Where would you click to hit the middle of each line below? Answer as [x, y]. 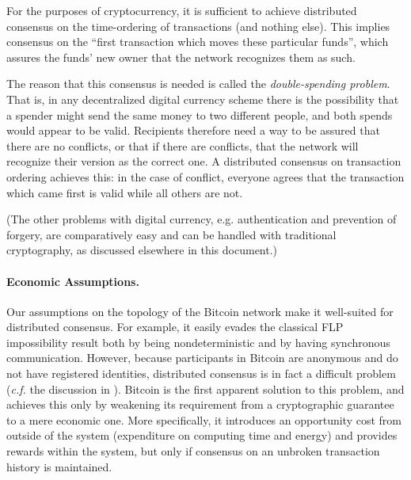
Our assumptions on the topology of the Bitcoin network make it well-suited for [200, 311]
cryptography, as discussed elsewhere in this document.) [142, 250]
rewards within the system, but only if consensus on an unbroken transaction [193, 451]
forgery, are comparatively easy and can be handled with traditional [171, 234]
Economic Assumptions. [73, 281]
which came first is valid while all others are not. [125, 192]
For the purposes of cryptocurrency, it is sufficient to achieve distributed [182, 10]
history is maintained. [59, 466]
